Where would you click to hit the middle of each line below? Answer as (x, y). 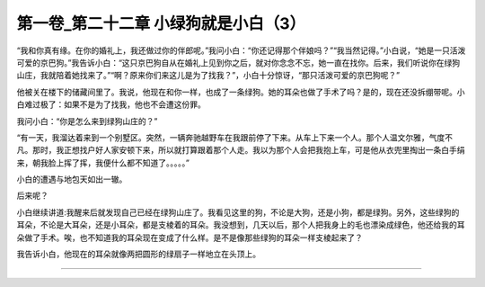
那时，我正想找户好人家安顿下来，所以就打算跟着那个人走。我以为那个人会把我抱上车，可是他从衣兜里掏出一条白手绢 (248, 150)
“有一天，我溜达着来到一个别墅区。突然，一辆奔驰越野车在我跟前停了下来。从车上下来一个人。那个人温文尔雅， (223, 137)
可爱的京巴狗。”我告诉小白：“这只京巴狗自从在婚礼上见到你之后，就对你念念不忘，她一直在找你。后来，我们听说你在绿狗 (238, 62)
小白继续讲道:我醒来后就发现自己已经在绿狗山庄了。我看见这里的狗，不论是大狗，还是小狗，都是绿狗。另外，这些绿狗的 (238, 212)
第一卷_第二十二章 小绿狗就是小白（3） (161, 23)
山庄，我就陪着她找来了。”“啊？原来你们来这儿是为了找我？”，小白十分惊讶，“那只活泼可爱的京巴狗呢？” (208, 76)
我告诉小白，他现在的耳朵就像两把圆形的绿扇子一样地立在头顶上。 (138, 254)
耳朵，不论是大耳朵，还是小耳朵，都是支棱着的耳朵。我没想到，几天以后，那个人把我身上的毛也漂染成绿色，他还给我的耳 (241, 225)
